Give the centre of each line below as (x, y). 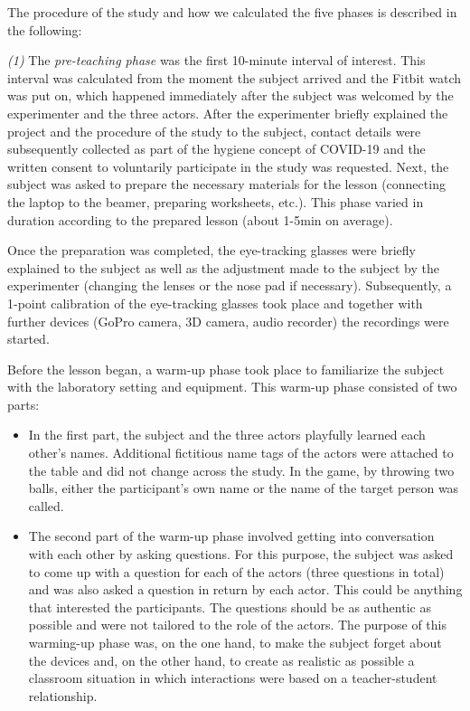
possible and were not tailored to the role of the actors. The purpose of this (237, 625)
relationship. (63, 695)
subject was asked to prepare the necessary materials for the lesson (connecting (226, 184)
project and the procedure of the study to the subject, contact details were (214, 131)
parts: (23, 404)
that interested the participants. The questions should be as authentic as (230, 607)
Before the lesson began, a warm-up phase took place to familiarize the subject (226, 369)
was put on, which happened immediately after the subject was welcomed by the (230, 95)
